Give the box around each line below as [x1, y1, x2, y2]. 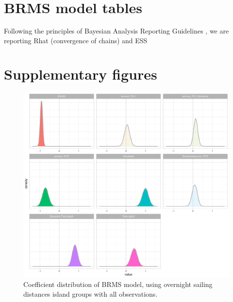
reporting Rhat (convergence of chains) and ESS [4, 35, 148, 45]
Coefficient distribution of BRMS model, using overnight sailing [23, 279, 213, 289]
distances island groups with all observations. [23, 288, 158, 299]
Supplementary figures [4, 64, 157, 84]
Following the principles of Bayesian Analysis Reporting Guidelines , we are [4, 26, 229, 36]
